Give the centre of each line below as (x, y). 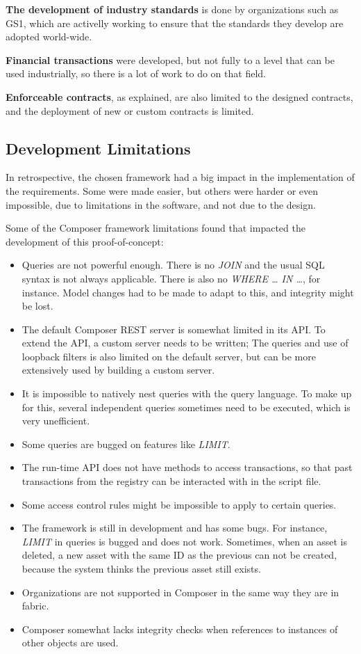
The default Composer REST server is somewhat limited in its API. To (174, 329)
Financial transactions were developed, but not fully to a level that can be (170, 59)
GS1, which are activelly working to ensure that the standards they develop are (175, 23)
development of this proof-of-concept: (85, 241)
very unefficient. (56, 421)
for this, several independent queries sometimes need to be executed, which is (186, 407)
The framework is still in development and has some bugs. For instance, (175, 528)
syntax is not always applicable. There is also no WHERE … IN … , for (171, 278)
